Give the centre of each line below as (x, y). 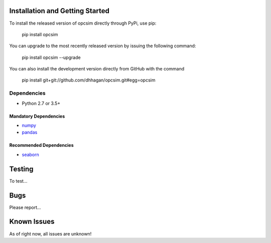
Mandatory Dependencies (37, 116)
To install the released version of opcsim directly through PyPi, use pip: (83, 23)
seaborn (31, 154)
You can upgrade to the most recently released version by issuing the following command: (103, 46)
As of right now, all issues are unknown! (50, 233)
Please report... (25, 207)
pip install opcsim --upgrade (51, 57)
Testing (21, 169)
